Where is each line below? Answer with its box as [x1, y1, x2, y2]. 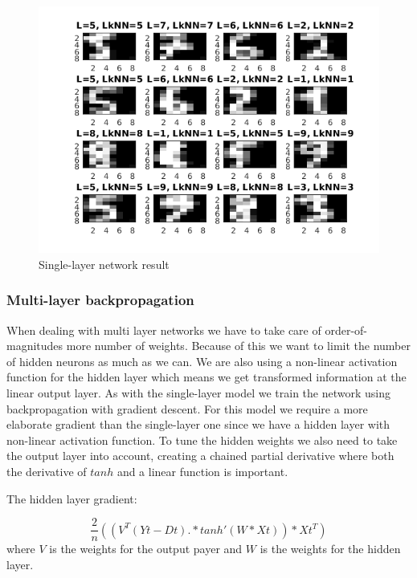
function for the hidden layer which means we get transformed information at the [6, 368, 407, 385]
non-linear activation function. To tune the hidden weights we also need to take [6, 431, 398, 448]
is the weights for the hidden [260, 540, 401, 557]
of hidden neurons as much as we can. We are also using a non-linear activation [6, 352, 398, 369]
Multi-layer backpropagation [6, 290, 194, 310]
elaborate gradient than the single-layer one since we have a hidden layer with [6, 416, 390, 433]
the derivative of [6, 462, 87, 479]
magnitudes [6, 337, 63, 354]
